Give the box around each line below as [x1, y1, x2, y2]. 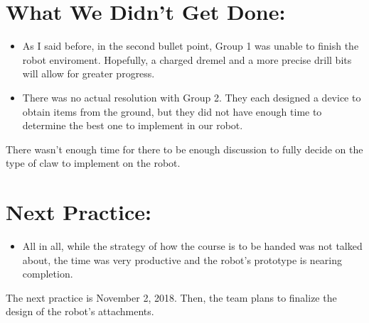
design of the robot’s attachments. [6, 304, 154, 319]
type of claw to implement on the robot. [6, 155, 181, 170]
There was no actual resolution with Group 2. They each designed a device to [22, 89, 361, 104]
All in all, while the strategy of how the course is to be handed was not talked [22, 239, 363, 253]
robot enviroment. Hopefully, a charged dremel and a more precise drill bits [22, 52, 352, 67]
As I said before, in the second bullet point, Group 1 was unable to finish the [22, 38, 359, 53]
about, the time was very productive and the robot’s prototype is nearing [22, 252, 343, 267]
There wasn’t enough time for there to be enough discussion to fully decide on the [6, 141, 363, 156]
